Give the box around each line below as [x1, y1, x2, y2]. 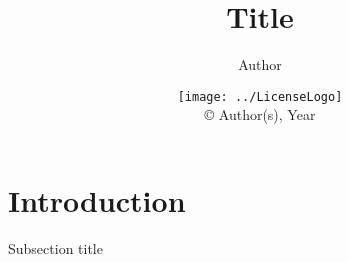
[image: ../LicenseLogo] [177, 89, 343, 104]
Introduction [8, 179, 186, 220]
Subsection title [8, 237, 103, 258]
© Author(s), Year [204, 104, 316, 125]
